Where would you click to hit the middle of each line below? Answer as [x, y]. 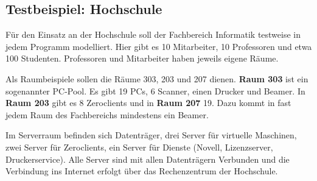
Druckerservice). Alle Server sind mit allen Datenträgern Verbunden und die [148, 159]
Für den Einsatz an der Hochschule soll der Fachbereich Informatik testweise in [153, 34]
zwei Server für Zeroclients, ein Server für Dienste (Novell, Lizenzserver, [139, 147]
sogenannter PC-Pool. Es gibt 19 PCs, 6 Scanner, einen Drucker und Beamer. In [155, 90]
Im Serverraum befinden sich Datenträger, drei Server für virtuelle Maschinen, [151, 135]
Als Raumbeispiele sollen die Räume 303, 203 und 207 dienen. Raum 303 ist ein [157, 78]
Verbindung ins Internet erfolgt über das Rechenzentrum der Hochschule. [142, 171]
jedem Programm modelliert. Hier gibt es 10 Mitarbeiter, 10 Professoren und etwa [159, 46]
